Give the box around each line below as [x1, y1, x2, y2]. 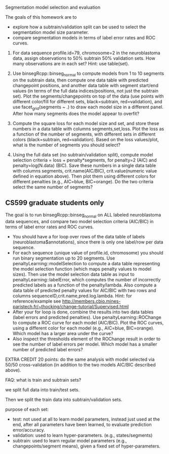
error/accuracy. [12, 427, 46, 433]
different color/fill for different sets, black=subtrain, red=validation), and [12, 98, 163, 104]
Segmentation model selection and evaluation [5, 5, 101, 10]
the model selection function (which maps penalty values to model [12, 266, 152, 272]
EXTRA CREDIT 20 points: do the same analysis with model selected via [5, 356, 155, 362]
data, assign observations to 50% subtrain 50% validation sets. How [12, 55, 155, 61]
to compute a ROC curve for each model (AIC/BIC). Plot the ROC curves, [12, 320, 164, 326]
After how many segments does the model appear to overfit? [12, 110, 140, 116]
